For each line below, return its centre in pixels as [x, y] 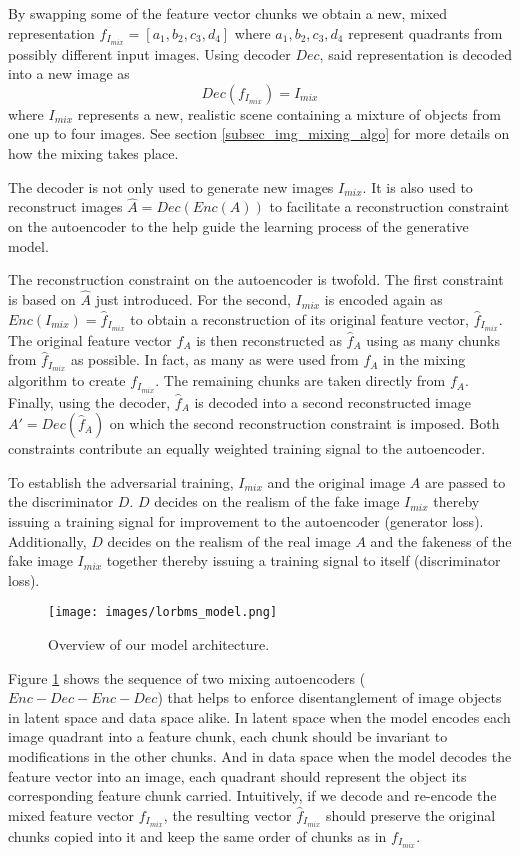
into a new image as [69, 73]
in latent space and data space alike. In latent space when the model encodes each [259, 716]
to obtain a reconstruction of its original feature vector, [299, 318]
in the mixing [424, 359]
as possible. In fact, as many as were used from [214, 359]
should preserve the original [410, 814]
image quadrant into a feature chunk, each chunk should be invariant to [228, 736]
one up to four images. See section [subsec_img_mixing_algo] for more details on [259, 133]
